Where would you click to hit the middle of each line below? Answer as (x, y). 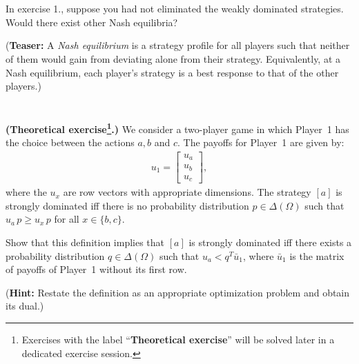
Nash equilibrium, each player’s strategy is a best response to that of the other (172, 72)
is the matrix (317, 255)
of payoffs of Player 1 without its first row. (96, 269)
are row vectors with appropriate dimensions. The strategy (187, 192)
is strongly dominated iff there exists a (270, 242)
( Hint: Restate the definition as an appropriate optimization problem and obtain (178, 292)
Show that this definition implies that (85, 242)
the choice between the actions (70, 142)
